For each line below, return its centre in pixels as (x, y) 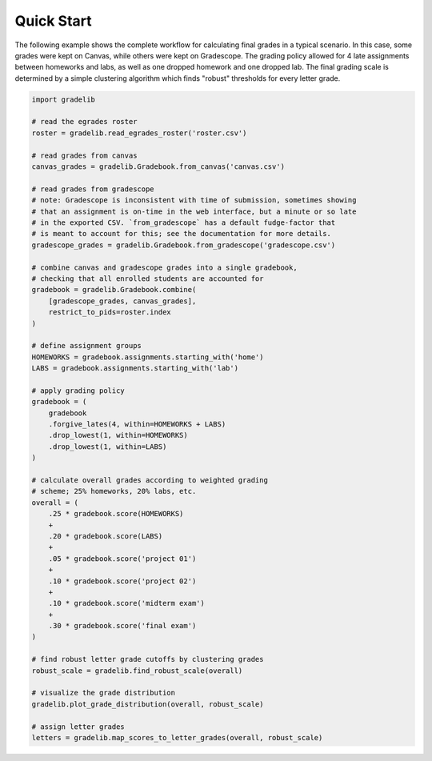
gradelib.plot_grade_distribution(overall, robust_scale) (148, 704)
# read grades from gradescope (93, 189)
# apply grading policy (78, 391)
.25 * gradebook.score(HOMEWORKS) (116, 514)
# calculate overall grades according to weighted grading (150, 480)
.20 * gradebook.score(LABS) (106, 536)
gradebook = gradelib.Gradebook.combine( (114, 290)
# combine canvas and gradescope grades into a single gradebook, (164, 267)
